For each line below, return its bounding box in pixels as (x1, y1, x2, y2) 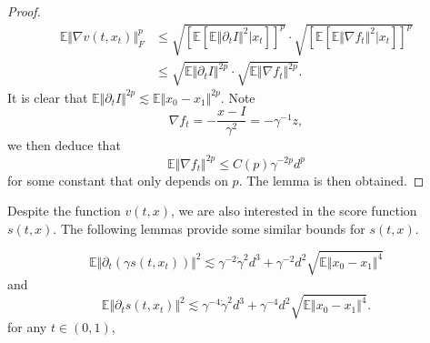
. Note (220, 87, 255, 106)
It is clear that (7, 87, 88, 106)
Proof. (7, 2, 41, 20)
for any (7, 317, 47, 336)
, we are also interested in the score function (170, 201, 417, 220)
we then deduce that (7, 136, 121, 155)
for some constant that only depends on (7, 170, 228, 189)
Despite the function (7, 201, 121, 220)
